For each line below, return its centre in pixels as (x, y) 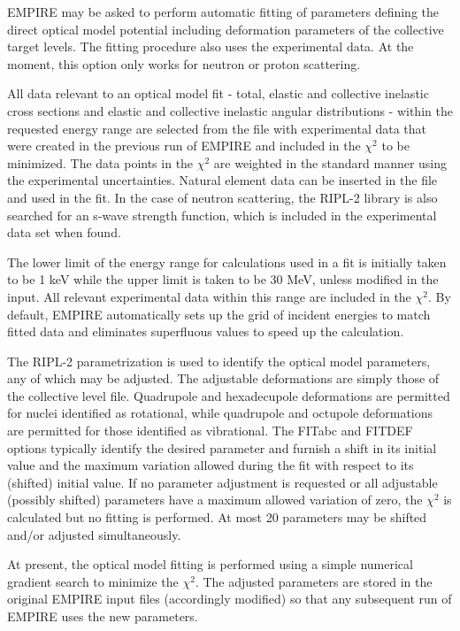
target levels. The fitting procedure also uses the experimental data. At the (211, 46)
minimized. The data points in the (100, 162)
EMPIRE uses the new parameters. (103, 616)
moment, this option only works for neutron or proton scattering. (184, 63)
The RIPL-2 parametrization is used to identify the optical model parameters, (219, 361)
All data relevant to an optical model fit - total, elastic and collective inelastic (218, 93)
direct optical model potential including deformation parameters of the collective (226, 29)
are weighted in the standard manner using (330, 162)
